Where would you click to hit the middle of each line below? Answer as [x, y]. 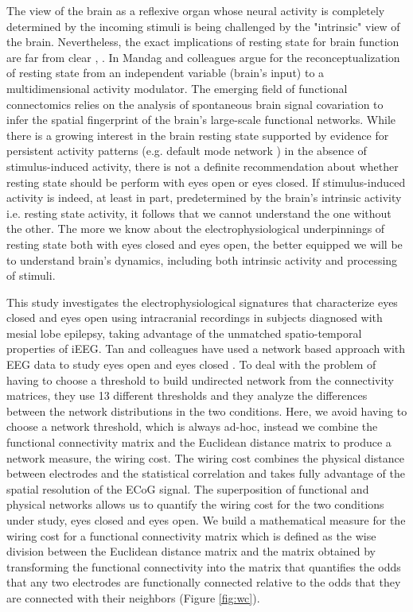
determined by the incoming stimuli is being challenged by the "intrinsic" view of [203, 26]
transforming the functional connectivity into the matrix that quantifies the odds [204, 566]
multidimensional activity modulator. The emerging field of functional [177, 88]
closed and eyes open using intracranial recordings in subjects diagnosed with [195, 318]
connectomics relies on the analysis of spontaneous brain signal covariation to [195, 104]
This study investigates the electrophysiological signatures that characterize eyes [202, 302]
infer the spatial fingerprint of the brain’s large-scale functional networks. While [201, 120]
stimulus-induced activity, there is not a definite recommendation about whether [203, 166]
